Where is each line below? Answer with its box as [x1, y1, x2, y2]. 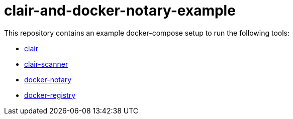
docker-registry [24, 90, 76, 99]
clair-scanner [24, 59, 68, 68]
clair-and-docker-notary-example [4, 2, 236, 19]
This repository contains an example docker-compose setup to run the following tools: [4, 28, 289, 37]
